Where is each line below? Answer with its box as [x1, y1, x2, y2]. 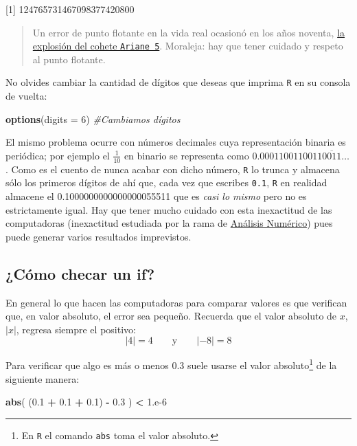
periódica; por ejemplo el [5, 148, 110, 162]
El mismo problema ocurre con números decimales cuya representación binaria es [5, 135, 346, 149]
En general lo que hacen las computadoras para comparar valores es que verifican [5, 295, 347, 309]
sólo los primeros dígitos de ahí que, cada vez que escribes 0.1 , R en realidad [5, 175, 327, 190]
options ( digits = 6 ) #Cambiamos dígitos [5, 111, 181, 126]
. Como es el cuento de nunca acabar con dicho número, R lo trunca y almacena [5, 161, 340, 176]
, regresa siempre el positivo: [16, 322, 136, 336]
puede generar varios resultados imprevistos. [5, 229, 192, 243]
